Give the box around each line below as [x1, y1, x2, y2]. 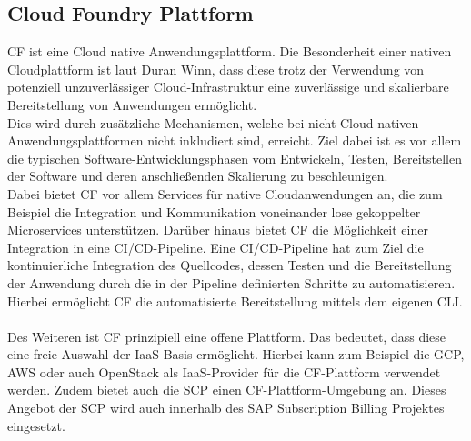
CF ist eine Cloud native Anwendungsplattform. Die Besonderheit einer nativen [7, 42, 452, 61]
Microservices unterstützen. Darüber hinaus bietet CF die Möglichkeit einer [7, 220, 428, 239]
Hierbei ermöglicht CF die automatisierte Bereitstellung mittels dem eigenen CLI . [7, 291, 463, 310]
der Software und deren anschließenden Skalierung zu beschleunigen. [7, 166, 388, 185]
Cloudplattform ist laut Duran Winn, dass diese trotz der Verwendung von [7, 59, 425, 78]
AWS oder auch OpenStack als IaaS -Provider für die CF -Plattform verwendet [7, 362, 441, 381]
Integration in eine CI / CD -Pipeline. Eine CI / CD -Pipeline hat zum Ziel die [7, 237, 424, 256]
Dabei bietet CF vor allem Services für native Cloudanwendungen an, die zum [7, 184, 443, 203]
